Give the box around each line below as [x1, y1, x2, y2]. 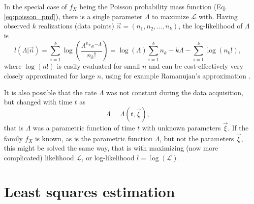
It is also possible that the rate [4, 87, 97, 97]
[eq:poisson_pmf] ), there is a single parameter [4, 11, 143, 21]
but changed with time [4, 97, 72, 107]
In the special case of [4, 1, 67, 11]
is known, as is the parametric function [35, 133, 153, 143]
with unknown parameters [142, 122, 221, 132]
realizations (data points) [38, 21, 114, 31]
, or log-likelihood [81, 152, 135, 162]
